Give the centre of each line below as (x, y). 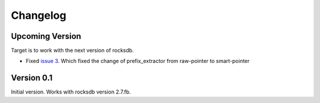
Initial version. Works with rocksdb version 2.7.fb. (71, 92)
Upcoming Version (46, 36)
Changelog (39, 15)
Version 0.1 (32, 78)
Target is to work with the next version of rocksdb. (73, 51)
